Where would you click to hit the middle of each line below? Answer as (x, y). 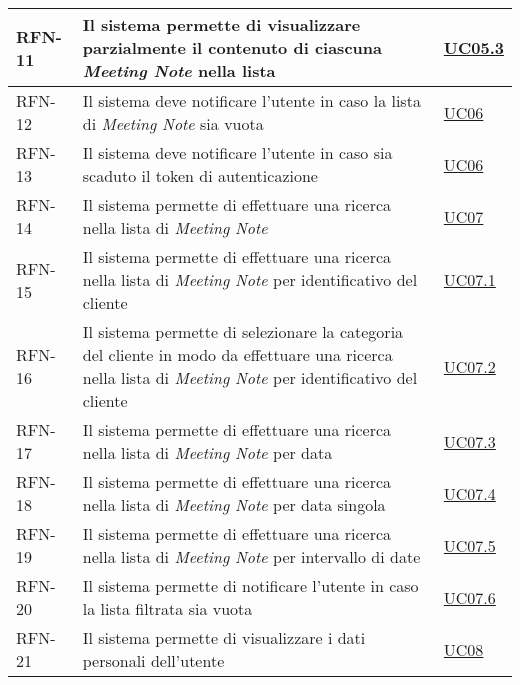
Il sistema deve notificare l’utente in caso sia (237, 152)
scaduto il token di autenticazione (200, 175)
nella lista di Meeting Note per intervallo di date (251, 556)
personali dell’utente (153, 660)
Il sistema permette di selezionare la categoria (243, 331)
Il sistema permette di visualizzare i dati (224, 637)
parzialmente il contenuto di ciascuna (232, 47)
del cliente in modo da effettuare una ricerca (237, 354)
